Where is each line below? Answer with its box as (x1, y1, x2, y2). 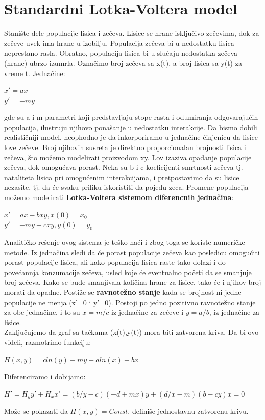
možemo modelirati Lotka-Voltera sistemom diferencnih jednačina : (4, 192, 234, 203)
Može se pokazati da (4, 406, 68, 416)
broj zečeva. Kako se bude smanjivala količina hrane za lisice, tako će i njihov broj (4, 277, 261, 287)
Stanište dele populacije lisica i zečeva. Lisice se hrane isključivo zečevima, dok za (4, 28, 259, 38)
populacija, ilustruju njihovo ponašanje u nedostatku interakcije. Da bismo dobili (4, 121, 257, 132)
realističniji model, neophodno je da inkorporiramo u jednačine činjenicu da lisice (4, 132, 258, 142)
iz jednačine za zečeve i (111, 307, 184, 317)
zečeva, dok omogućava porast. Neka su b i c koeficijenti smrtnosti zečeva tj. (4, 162, 243, 172)
